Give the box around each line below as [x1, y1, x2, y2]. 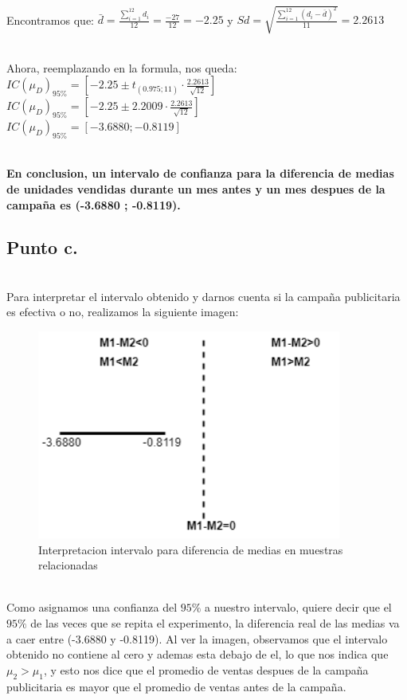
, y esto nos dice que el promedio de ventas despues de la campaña [43, 661, 369, 678]
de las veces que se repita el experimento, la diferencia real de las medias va [30, 615, 400, 632]
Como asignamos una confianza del [6, 599, 178, 616]
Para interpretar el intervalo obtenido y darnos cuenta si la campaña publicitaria [6, 287, 401, 304]
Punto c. [6, 235, 78, 260]
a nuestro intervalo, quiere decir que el [205, 599, 392, 616]
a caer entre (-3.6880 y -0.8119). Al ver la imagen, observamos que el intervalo [6, 630, 388, 647]
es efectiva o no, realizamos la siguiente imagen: [6, 303, 239, 320]
